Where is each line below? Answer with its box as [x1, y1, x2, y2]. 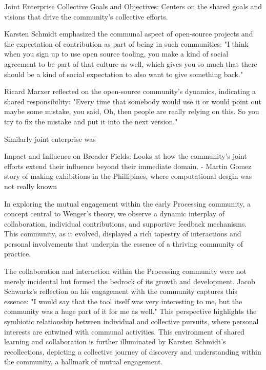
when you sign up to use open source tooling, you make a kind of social [4, 48, 229, 59]
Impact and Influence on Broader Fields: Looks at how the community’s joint [4, 151, 247, 161]
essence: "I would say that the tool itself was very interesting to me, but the [4, 295, 242, 306]
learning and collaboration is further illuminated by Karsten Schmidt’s [4, 336, 226, 347]
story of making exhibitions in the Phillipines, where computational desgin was [4, 171, 252, 181]
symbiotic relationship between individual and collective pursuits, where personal [4, 316, 259, 327]
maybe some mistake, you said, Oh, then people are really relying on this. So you [4, 106, 259, 117]
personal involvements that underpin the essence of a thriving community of [4, 238, 243, 249]
